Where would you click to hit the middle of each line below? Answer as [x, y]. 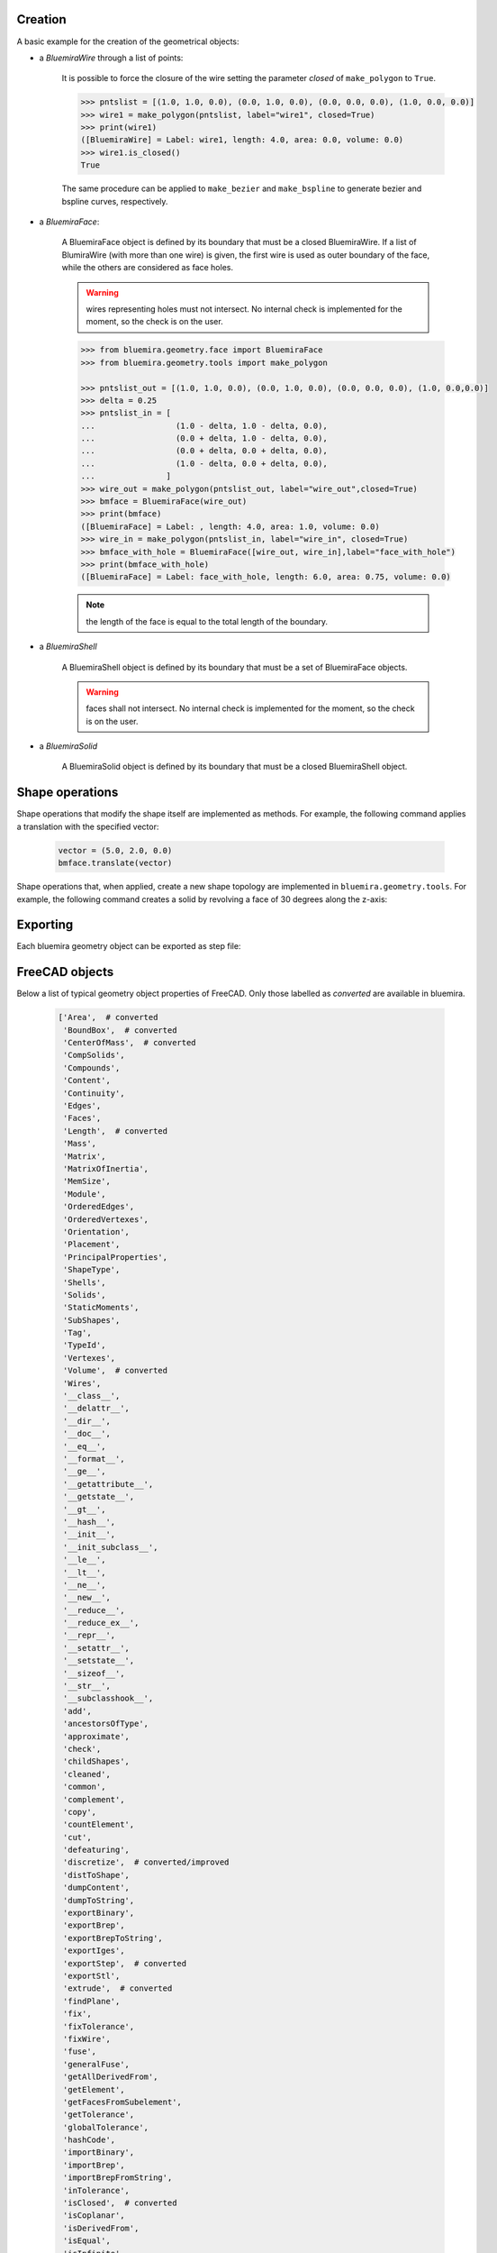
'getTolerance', [99, 2115]
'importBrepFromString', [118, 2178]
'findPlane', [92, 2001]
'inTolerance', [97, 2190]
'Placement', [92, 1245]
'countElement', [99, 1824]
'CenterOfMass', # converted [130, 1043]
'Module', [85, 1194]
